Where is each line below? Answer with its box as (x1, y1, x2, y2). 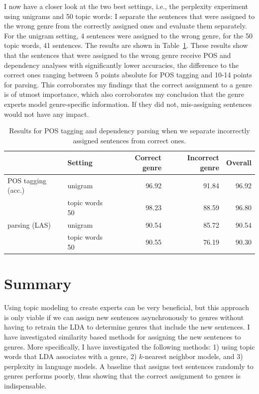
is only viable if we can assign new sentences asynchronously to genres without (4, 312, 244, 322)
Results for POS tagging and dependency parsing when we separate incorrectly (9, 125, 250, 136)
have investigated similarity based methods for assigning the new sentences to (4, 332, 241, 342)
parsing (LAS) (7, 219, 51, 230)
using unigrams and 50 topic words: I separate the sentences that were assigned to (4, 10, 255, 21)
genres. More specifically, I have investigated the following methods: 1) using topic (4, 341, 255, 352)
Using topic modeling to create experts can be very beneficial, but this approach (4, 302, 249, 313)
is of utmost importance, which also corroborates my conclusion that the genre (4, 89, 245, 99)
